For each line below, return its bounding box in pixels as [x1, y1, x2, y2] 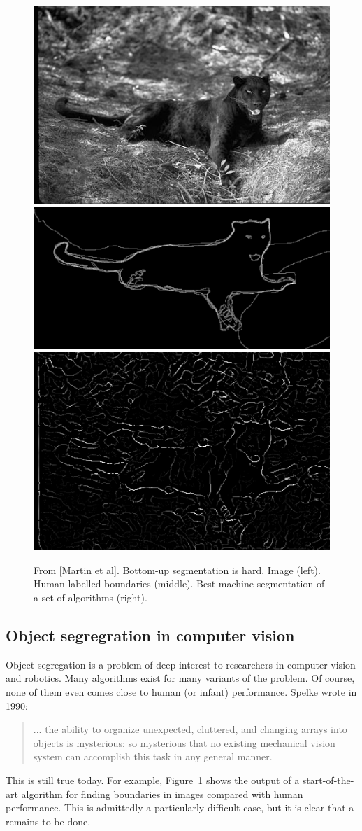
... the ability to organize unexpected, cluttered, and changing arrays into [33, 722, 347, 736]
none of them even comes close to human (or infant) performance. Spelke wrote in [6, 685, 357, 699]
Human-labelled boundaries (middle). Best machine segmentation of [34, 576, 325, 591]
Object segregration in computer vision [6, 624, 295, 645]
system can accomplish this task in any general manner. [33, 749, 273, 764]
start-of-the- [302, 772, 354, 787]
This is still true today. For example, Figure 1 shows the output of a [6, 772, 300, 787]
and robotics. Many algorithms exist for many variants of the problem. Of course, [6, 671, 355, 685]
